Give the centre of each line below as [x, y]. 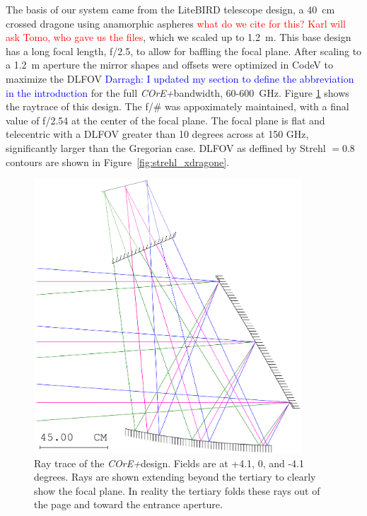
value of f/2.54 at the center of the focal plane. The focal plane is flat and [165, 120]
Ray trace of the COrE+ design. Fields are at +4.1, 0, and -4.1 [169, 463]
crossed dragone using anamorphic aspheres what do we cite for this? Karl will [176, 23]
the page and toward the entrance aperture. [128, 504]
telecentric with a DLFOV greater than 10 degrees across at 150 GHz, [157, 134]
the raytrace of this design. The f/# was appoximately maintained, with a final [177, 106]
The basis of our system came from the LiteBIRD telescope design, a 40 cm [170, 9]
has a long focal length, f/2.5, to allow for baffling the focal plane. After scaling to [184, 51]
